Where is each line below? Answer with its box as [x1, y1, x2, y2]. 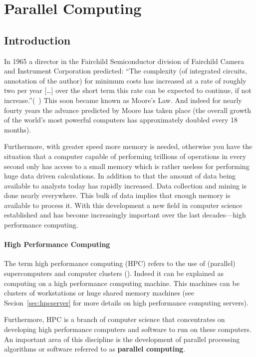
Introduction [4, 32, 71, 47]
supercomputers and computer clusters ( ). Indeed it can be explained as [4, 268, 224, 278]
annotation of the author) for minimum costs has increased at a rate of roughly [4, 75, 247, 85]
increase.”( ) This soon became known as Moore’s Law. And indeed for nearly [4, 94, 242, 105]
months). [4, 124, 31, 134]
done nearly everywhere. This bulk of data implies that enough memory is [4, 190, 231, 200]
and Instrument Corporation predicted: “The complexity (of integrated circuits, [4, 65, 247, 76]
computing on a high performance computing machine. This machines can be [4, 277, 240, 288]
